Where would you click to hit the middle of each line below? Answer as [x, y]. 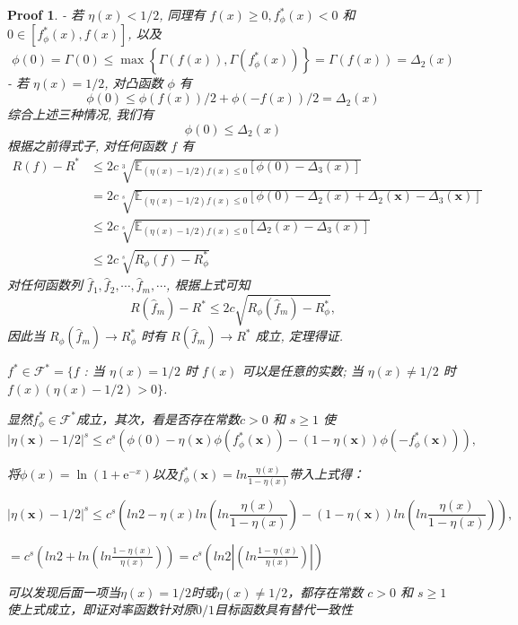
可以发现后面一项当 [64, 591]
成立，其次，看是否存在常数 [158, 418]
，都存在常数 [325, 591]
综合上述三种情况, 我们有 [81, 114]
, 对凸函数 [134, 83]
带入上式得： [327, 474]
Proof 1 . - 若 [46, 14]
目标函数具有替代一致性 [284, 609]
